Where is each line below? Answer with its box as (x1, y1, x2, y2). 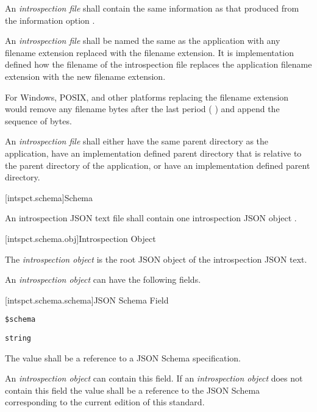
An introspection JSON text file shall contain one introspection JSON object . (5, 211, 297, 224)
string (5, 333, 31, 343)
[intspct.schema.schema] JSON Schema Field (5, 293, 169, 306)
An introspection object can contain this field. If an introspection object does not (5, 372, 303, 385)
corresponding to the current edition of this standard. (5, 396, 205, 408)
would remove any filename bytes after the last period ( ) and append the (5, 102, 280, 115)
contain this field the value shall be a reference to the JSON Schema (5, 383, 260, 396)
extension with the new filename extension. (5, 69, 166, 82)
